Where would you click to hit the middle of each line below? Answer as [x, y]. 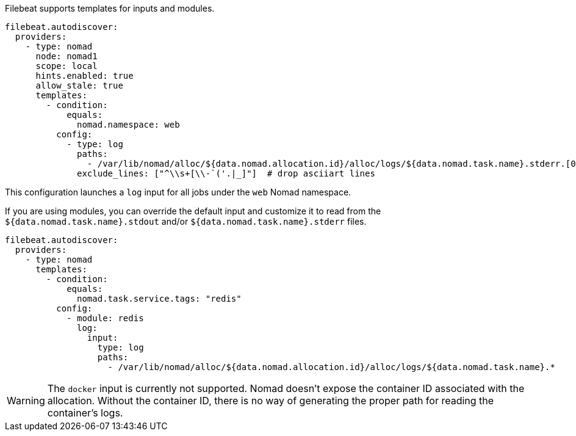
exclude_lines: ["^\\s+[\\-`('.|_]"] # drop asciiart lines [226, 173]
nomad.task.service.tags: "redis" [159, 299]
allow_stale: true [79, 85]
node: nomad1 [67, 56]
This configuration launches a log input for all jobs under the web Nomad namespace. [178, 192]
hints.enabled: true [85, 76]
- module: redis [105, 318]
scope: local [67, 66]
